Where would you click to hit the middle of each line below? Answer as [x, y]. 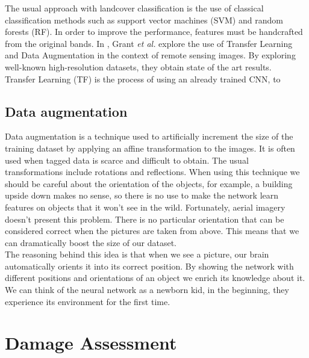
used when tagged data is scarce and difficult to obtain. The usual [127, 160]
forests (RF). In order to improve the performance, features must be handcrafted [154, 32]
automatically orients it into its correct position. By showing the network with [149, 266]
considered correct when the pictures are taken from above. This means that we [152, 231]
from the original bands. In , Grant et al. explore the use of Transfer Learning [149, 43]
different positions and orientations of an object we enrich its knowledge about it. [155, 278]
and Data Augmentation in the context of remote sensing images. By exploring [150, 55]
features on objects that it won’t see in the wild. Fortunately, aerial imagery [145, 207]
